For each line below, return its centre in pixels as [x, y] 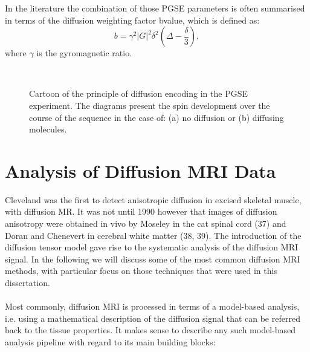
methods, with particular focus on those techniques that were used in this [141, 271]
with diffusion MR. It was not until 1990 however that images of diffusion [141, 211]
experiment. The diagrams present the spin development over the [150, 105]
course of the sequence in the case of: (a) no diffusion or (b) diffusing [157, 117]
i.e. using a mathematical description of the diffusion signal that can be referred [153, 318]
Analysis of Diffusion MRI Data [140, 170]
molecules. [48, 129]
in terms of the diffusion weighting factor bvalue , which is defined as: [132, 20]
